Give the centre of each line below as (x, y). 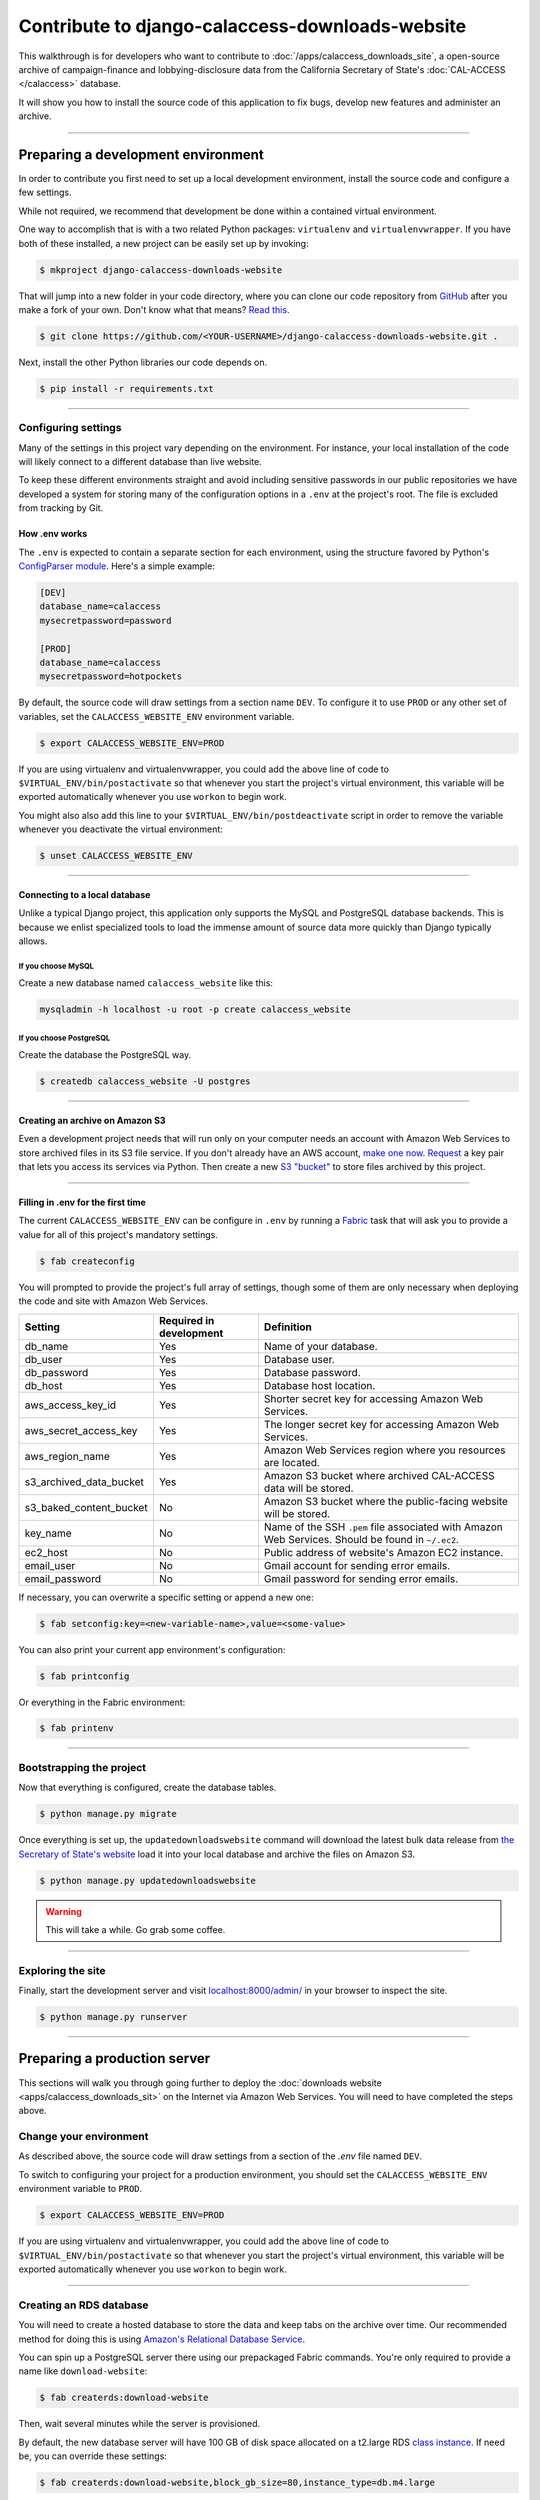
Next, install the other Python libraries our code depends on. (143, 362)
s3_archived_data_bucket (84, 1482)
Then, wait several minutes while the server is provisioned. (139, 2424)
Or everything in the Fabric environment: (102, 1702)
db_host (43, 1385)
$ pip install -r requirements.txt (126, 388)
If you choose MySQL (56, 966)
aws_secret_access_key (81, 1430)
